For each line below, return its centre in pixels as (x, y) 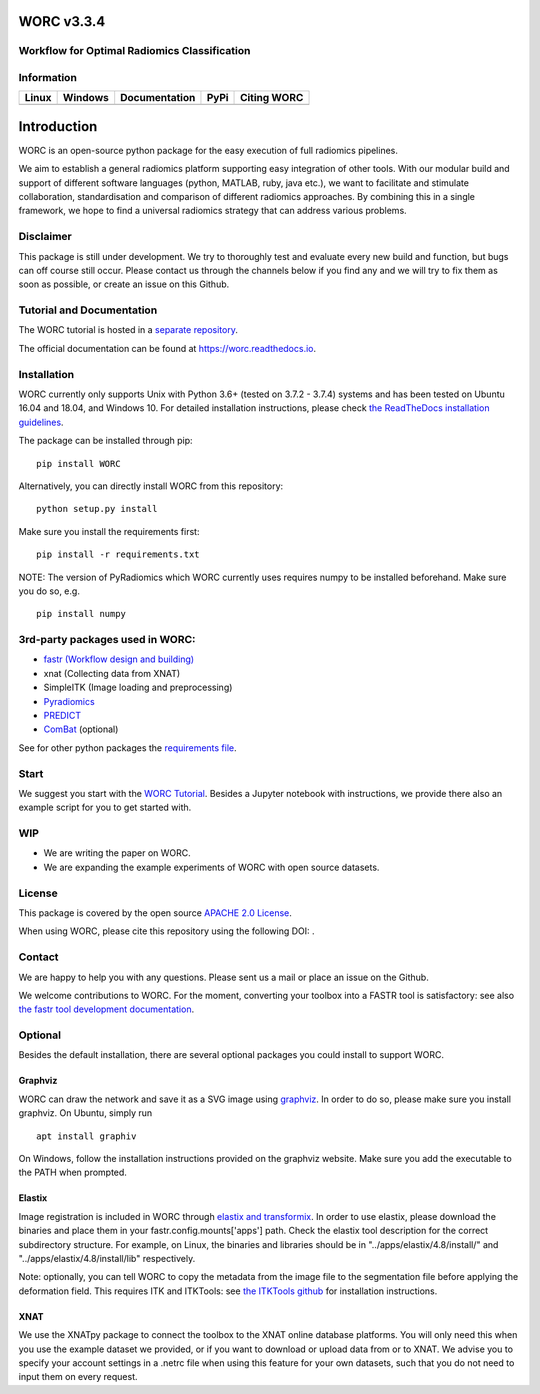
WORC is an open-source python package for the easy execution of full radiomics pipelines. (208, 150)
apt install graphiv (86, 1136)
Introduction (58, 126)
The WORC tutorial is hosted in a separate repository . (128, 330)
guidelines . (41, 422)
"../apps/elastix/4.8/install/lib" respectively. (107, 1258)
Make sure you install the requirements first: (109, 531)
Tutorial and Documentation (88, 310)
